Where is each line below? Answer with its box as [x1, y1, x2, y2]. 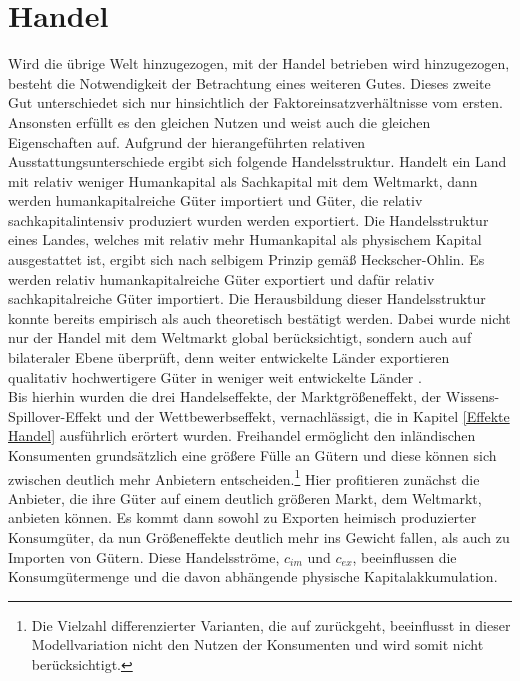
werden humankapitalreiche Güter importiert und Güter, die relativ [8, 190, 423, 211]
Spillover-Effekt [8, 405, 102, 426]
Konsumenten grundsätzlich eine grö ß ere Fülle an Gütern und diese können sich [8, 445, 497, 465]
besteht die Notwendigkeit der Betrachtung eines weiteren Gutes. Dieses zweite [8, 72, 491, 93]
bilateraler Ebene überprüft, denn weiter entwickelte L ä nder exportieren [8, 347, 450, 368]
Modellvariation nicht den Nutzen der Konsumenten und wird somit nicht [31, 634, 484, 655]
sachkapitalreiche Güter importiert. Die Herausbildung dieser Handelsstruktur [8, 288, 486, 309]
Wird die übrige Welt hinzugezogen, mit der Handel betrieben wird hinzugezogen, [8, 53, 510, 74]
